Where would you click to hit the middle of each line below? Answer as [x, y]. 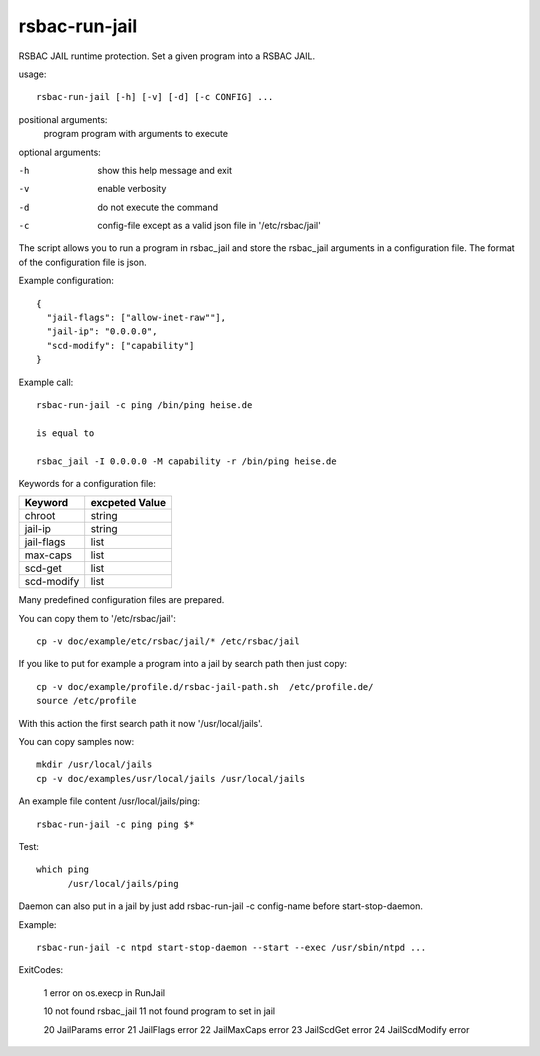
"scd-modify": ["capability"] [120, 345]
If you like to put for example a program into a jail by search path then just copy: [183, 664]
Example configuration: [66, 281]
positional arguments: [63, 119]
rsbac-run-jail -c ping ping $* [115, 824]
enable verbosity [132, 189]
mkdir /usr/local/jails [94, 764]
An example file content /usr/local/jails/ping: [109, 801]
